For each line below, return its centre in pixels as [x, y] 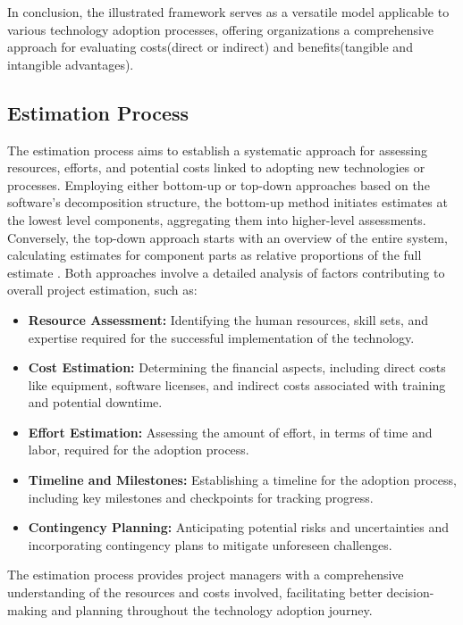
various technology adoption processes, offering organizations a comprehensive [221, 29]
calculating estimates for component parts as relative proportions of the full [215, 255]
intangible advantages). [71, 64]
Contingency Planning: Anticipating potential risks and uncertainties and [239, 527]
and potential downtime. [95, 402]
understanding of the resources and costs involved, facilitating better [195, 592]
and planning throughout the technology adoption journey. [212, 609]
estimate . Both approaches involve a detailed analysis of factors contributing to [226, 272]
